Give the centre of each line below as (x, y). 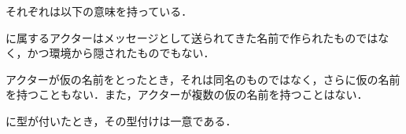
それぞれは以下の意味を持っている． (99, 11)
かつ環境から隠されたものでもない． (121, 53)
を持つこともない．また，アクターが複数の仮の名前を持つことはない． (187, 94)
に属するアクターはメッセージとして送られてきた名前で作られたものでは (192, 37)
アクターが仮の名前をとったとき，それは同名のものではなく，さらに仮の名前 (203, 79)
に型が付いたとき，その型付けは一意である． (121, 120)
